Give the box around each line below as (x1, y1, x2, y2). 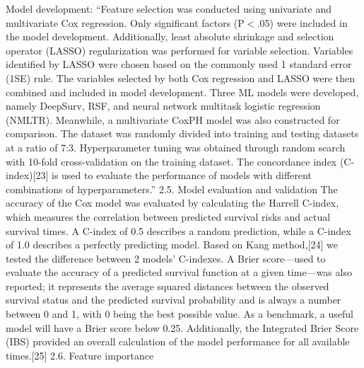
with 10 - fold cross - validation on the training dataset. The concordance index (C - (6, 154, 355, 168)
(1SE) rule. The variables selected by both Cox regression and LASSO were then (6, 70, 355, 85)
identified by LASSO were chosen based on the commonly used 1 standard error (6, 57, 352, 71)
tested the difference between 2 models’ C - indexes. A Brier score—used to (6, 251, 326, 265)
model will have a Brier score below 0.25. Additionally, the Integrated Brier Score (6, 320, 359, 335)
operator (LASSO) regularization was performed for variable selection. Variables (6, 42, 353, 57)
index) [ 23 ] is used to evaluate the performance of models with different (6, 168, 312, 183)
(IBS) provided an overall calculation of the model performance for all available (6, 334, 350, 349)
